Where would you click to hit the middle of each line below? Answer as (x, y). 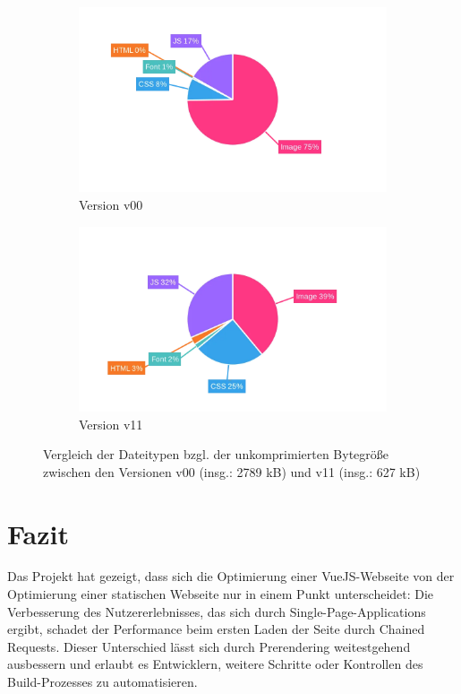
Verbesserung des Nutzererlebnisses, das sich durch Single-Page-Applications (217, 611)
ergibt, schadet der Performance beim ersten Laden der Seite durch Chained (216, 629)
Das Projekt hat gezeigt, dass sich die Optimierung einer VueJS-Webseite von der (231, 576)
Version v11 (111, 424)
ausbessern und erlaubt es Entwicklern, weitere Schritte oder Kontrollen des (215, 664)
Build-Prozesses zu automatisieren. (102, 682)
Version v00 (111, 204)
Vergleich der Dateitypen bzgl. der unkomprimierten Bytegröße (216, 454)
